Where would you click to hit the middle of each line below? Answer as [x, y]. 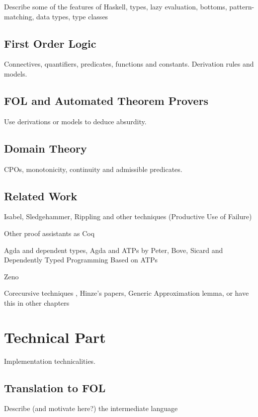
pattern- [242, 6]
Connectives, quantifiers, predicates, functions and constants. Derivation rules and [129, 64]
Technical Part [55, 337]
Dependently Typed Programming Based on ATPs [81, 260]
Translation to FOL [55, 387]
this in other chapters [37, 302]
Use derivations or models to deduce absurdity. [75, 121]
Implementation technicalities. [50, 361]
